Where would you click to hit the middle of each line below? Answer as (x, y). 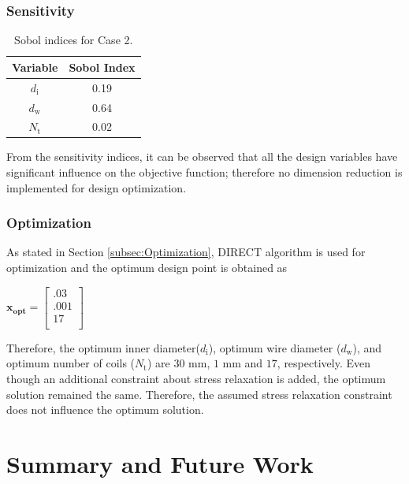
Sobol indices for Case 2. (74, 40)
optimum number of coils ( (71, 363)
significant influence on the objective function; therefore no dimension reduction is (204, 172)
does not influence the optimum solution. (105, 410)
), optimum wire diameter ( (275, 347)
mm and (243, 363)
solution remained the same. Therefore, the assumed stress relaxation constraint (199, 394)
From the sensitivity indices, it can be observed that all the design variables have (202, 156)
